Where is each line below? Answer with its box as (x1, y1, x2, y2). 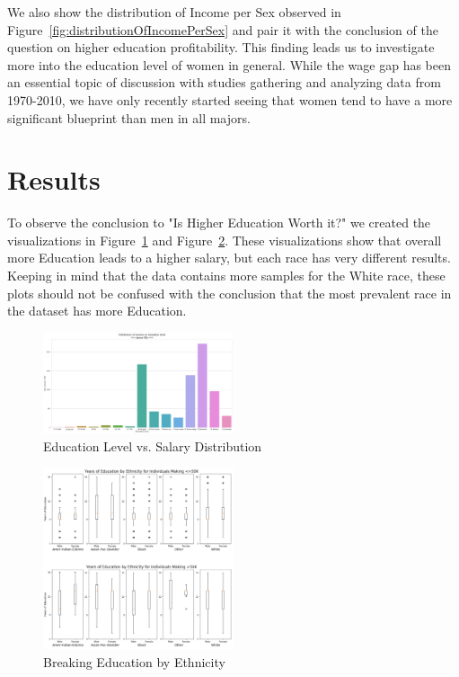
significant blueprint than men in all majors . (7, 108, 251, 127)
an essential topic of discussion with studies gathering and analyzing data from (7, 73, 441, 92)
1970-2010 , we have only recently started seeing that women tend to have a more (7, 90, 453, 109)
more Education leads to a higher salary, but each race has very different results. (7, 248, 451, 267)
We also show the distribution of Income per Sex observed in (7, 3, 341, 21)
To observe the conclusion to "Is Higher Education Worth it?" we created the (7, 213, 431, 232)
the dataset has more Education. (7, 301, 187, 320)
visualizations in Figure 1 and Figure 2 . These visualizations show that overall (7, 230, 442, 249)
